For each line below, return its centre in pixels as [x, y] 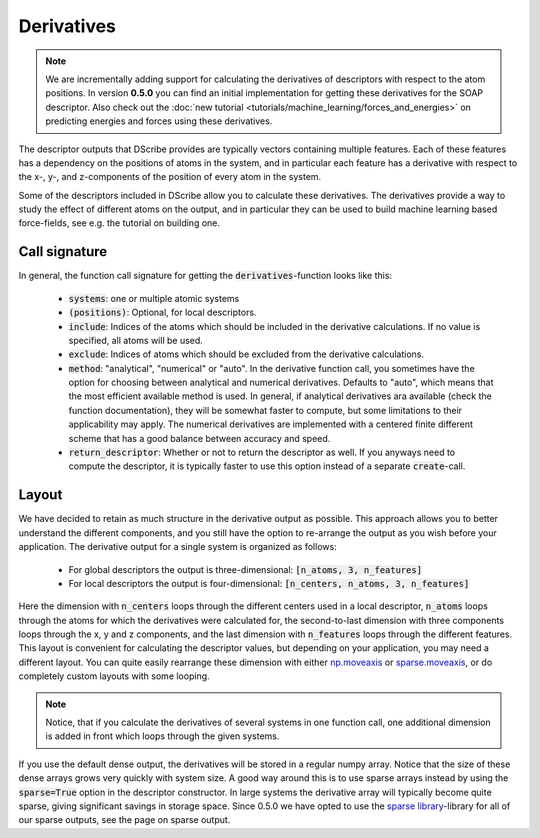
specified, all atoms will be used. [136, 340]
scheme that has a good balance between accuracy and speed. [199, 438]
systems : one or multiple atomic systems [154, 298]
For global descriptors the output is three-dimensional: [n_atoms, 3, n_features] [245, 569]
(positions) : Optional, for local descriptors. [162, 312]
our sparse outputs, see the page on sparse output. [124, 820]
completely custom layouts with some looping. [114, 676]
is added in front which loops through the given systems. [162, 736]
